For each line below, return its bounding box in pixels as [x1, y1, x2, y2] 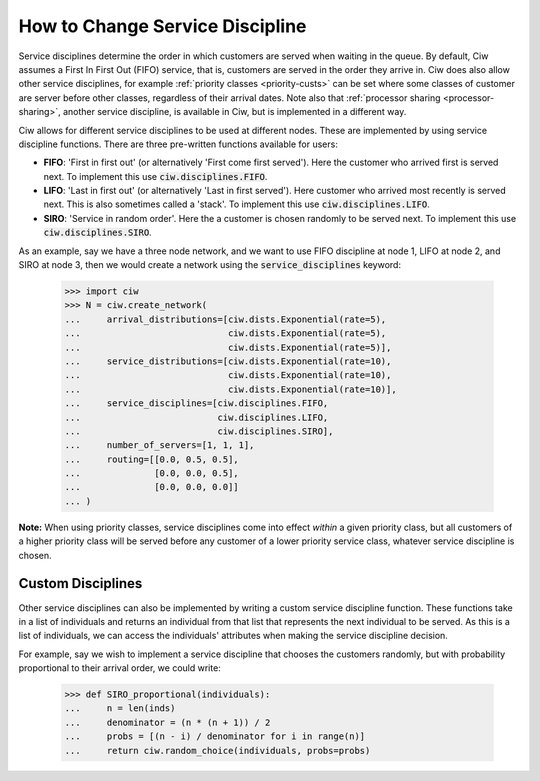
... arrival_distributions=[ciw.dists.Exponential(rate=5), [64, 313, 387, 325]
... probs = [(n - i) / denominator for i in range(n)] [64, 731, 366, 742]
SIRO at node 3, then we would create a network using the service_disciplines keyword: [18, 259, 402, 271]
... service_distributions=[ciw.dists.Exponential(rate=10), [64, 355, 392, 367]
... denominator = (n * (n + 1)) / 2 [64, 716, 271, 728]
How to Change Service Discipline [18, 15, 307, 37]
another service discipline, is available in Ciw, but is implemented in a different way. [62, 106, 407, 118]
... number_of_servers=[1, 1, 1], [64, 440, 255, 451]
